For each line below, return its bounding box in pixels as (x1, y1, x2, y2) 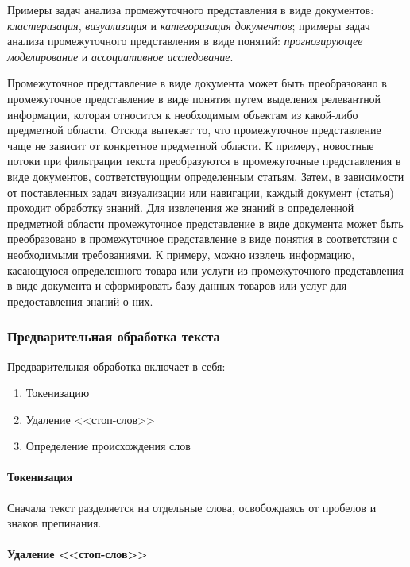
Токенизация (7, 469, 73, 485)
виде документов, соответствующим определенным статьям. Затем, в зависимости (7, 168, 404, 184)
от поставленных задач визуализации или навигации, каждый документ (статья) (7, 183, 394, 200)
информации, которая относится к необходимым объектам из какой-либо (7, 106, 358, 122)
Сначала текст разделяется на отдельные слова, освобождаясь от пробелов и (7, 499, 377, 515)
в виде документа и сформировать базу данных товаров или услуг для (7, 277, 347, 294)
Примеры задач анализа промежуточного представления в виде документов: (7, 2, 374, 17)
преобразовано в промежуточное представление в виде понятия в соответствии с (7, 230, 398, 247)
